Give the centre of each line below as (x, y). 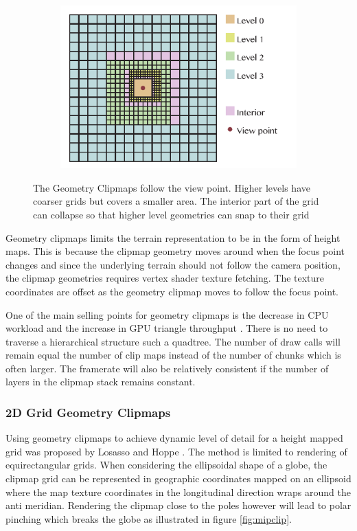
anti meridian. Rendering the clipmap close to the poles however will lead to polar (178, 505)
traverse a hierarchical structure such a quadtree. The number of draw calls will (173, 341)
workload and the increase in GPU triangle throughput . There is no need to (167, 328)
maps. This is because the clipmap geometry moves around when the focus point (175, 251)
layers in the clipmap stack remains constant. (101, 382)
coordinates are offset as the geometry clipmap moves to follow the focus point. (172, 291)
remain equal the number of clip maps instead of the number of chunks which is (173, 355)
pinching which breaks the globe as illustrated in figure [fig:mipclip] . (149, 518)
